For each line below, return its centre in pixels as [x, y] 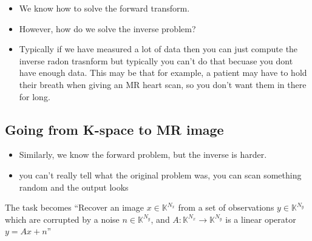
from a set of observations [226, 207]
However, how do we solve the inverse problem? [107, 28]
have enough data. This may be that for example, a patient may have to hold [163, 73]
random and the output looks [74, 187]
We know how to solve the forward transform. [104, 8]
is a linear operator [261, 219]
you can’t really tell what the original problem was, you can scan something [160, 175]
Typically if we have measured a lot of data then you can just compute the [158, 49]
